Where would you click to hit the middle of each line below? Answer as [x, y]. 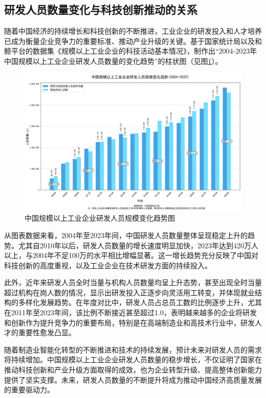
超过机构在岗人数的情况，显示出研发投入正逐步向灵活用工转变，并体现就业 [129, 292]
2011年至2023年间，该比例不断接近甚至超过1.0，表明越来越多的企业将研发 [134, 312]
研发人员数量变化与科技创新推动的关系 [101, 9]
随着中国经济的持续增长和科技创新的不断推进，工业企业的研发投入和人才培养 [133, 31]
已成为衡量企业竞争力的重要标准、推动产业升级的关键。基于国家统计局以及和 [133, 41]
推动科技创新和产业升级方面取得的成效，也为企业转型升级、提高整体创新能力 [133, 370]
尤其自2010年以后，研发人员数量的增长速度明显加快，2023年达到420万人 [138, 245]
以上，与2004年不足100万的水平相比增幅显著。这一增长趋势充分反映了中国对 [131, 255]
